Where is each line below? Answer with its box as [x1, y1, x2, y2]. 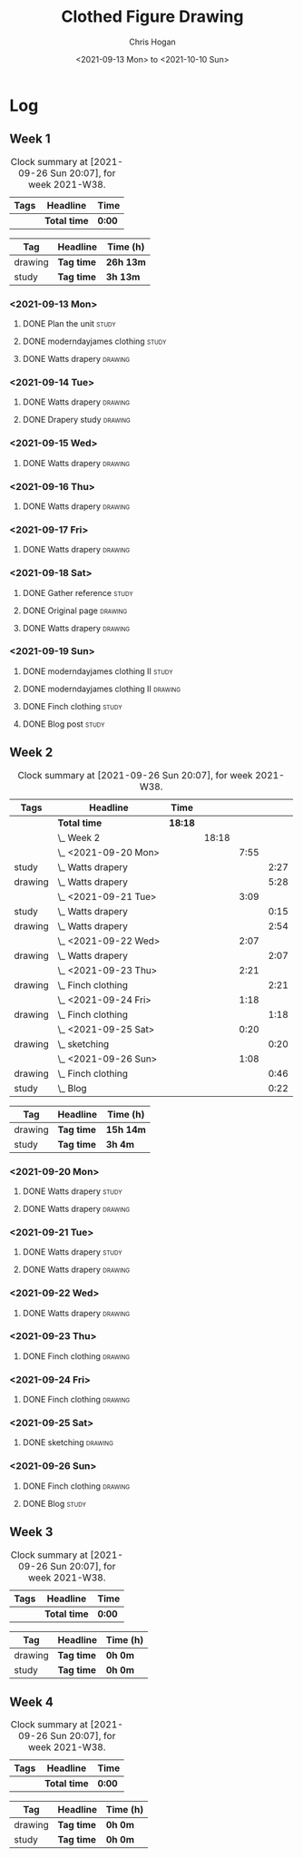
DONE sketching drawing [22, 1437, 113, 1448]
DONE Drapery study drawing [22, 415, 132, 425]
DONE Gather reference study [22, 587, 133, 598]
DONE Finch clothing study [22, 700, 122, 711]
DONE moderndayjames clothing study [22, 336, 167, 347]
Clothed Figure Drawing [61, 6, 244, 27]
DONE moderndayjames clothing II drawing [22, 683, 181, 694]
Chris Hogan [128, 36, 177, 47]
